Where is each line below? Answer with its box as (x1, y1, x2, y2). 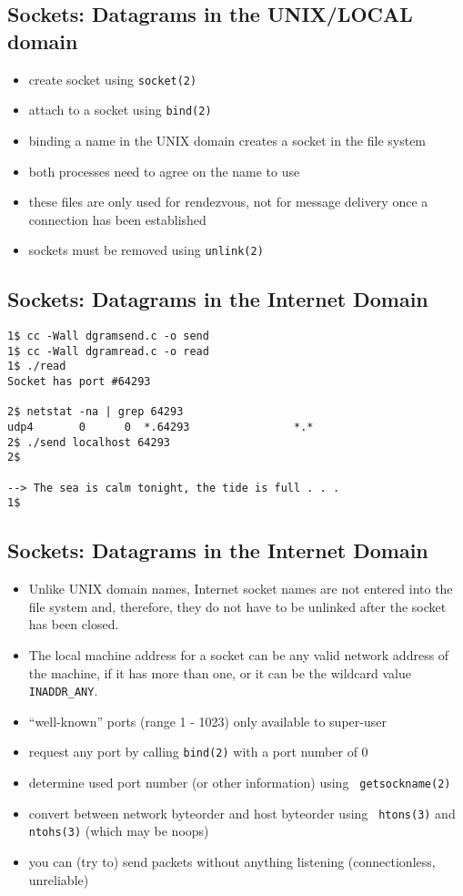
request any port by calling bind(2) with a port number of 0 (28, 742, 368, 761)
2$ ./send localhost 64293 (7, 435, 170, 449)
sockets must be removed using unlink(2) (28, 240, 264, 260)
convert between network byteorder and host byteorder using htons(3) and (28, 803, 456, 822)
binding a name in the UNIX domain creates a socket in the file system (28, 130, 427, 149)
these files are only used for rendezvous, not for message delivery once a (28, 192, 428, 211)
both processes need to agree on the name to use (28, 161, 300, 180)
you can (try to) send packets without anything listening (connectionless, (28, 852, 436, 871)
